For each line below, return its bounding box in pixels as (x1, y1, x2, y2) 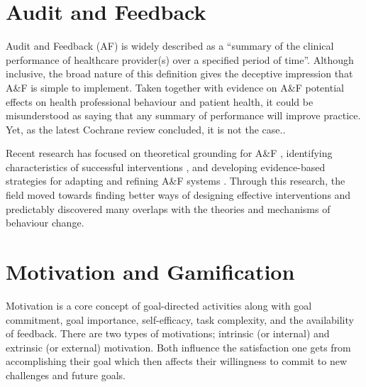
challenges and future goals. (6, 367, 126, 382)
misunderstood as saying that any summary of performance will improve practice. (6, 108, 361, 123)
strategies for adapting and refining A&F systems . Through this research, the (6, 173, 345, 188)
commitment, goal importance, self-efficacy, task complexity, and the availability (6, 312, 354, 327)
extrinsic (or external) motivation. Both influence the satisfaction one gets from (6, 339, 351, 354)
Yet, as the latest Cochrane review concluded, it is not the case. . (6, 121, 286, 136)
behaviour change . (6, 215, 84, 230)
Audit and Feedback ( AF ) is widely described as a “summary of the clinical (6, 38, 334, 53)
